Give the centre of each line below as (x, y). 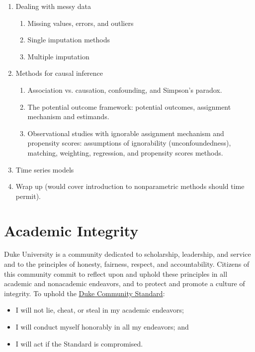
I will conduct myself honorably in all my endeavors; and (102, 327)
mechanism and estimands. (68, 116)
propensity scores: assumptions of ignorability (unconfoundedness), (129, 143)
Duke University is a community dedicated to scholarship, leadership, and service (127, 254)
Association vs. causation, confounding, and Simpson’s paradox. (125, 89)
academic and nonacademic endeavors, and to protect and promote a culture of (125, 283)
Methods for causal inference (59, 73)
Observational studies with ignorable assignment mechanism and (126, 133)
